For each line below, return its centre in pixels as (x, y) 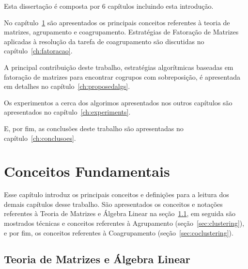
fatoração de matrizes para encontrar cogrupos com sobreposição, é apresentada (122, 76)
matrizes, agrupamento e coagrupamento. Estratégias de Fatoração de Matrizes (121, 32)
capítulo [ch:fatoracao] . (38, 51)
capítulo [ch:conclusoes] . (40, 138)
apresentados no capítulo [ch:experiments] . (67, 112)
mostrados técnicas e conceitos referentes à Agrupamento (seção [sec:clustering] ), (124, 223)
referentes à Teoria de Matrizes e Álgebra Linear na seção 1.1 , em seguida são (120, 213)
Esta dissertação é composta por (52, 6)
